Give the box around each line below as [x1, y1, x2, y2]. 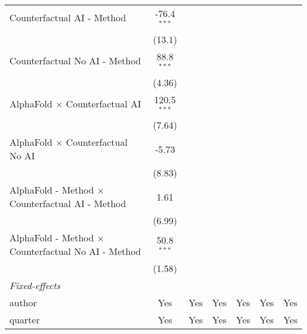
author [9, 296, 37, 310]
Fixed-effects [9, 279, 61, 293]
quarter [9, 313, 40, 327]
